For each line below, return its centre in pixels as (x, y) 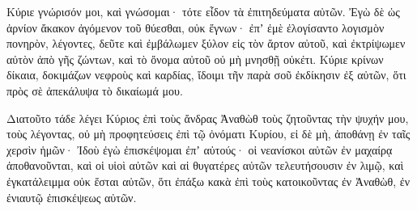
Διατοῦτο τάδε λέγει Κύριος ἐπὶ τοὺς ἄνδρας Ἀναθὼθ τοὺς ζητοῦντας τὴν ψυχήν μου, (208, 118)
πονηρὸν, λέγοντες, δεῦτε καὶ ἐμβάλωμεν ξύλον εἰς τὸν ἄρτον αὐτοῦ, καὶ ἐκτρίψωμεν (206, 43)
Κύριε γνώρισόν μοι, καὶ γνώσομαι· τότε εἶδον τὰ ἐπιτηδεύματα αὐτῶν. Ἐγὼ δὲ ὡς (203, 11)
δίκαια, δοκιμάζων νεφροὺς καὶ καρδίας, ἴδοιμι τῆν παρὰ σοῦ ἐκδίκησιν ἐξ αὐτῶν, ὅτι (206, 75)
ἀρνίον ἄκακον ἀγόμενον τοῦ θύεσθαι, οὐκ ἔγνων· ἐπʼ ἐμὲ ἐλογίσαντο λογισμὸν (196, 27)
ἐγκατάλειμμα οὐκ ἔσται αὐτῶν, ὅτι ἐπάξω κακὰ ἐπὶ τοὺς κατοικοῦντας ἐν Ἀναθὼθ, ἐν (208, 181)
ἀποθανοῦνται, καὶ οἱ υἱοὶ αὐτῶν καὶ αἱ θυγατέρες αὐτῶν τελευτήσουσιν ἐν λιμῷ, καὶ (205, 165)
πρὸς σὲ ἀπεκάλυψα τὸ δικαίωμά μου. (95, 90)
